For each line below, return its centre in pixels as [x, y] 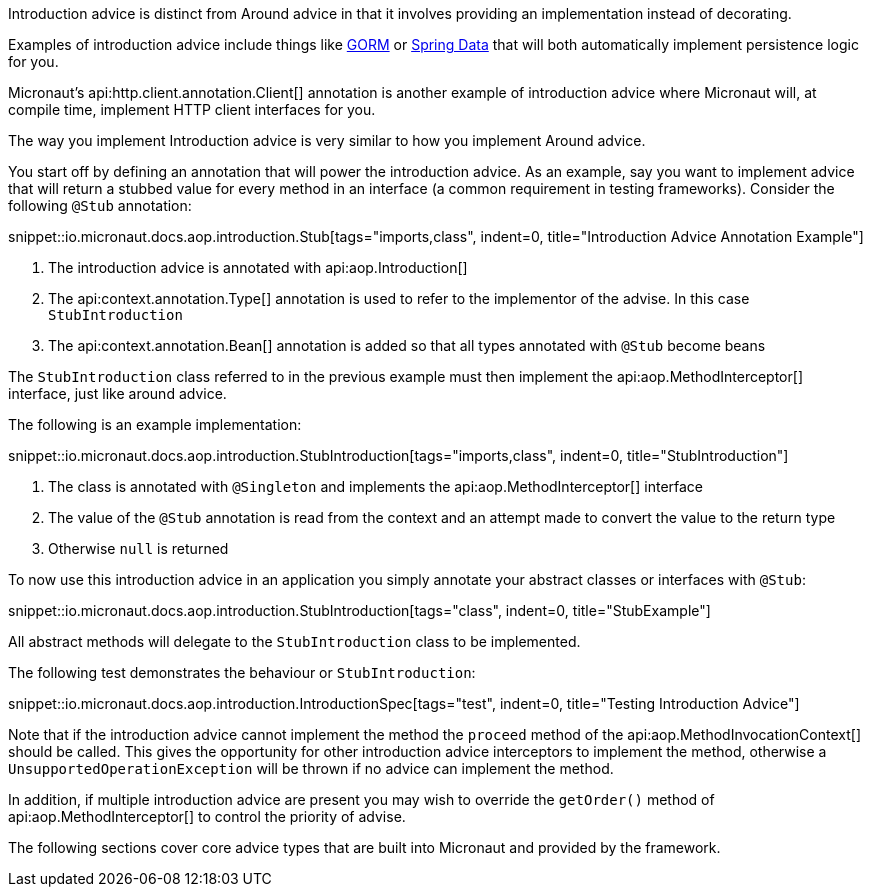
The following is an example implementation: [155, 424]
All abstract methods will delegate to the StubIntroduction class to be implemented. [294, 641]
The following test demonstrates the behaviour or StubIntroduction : [242, 672]
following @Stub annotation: [100, 205]
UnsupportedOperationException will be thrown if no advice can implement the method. [311, 768]
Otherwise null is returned [138, 548]
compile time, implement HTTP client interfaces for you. [192, 109]
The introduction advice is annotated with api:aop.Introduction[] [258, 267]
